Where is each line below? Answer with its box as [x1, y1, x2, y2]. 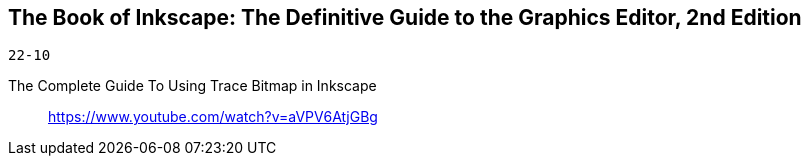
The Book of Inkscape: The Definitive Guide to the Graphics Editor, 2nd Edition [8, 5, 802, 30]
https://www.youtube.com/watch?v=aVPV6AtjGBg [48, 108, 378, 126]
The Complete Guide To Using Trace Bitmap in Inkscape [8, 77, 377, 95]
